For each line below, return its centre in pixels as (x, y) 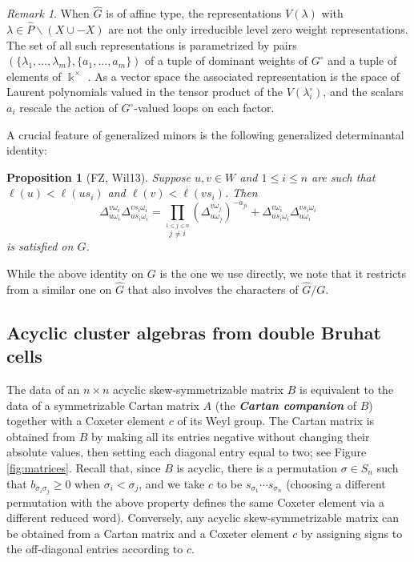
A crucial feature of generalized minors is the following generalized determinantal (205, 134)
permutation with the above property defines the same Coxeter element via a (195, 502)
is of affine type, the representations (194, 13)
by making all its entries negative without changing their (230, 436)
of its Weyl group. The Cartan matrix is (276, 421)
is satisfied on (40, 246)
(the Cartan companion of (285, 405)
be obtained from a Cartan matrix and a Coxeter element (148, 533)
